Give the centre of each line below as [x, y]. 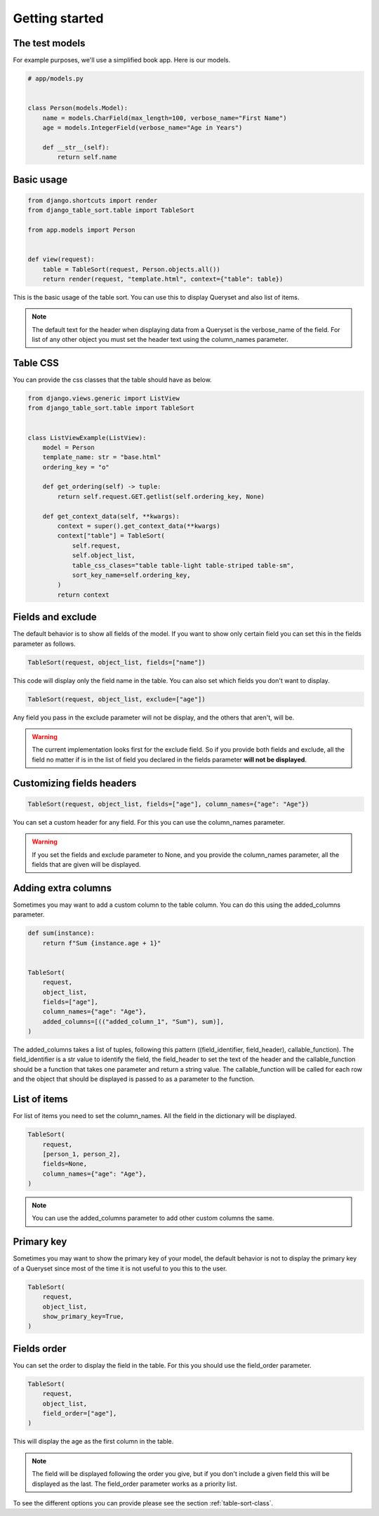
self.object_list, [104, 556]
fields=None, [65, 1164]
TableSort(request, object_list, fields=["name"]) [117, 662]
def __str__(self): [76, 147]
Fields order [40, 1349]
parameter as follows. [45, 644]
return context [84, 594]
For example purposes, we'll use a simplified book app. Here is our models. [122, 60]
